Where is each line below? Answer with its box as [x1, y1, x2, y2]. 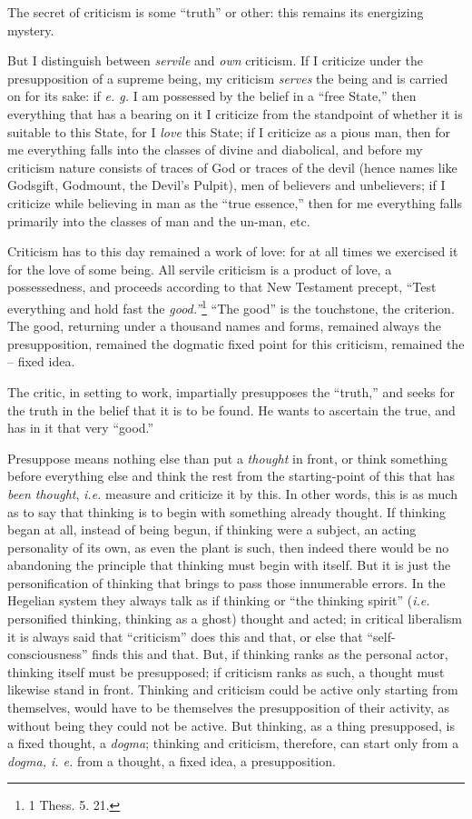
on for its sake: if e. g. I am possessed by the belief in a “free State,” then [7, 86, 417, 105]
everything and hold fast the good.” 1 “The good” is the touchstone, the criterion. [7, 295, 455, 317]
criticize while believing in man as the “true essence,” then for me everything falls [7, 193, 462, 212]
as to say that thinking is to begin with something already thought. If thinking [7, 502, 447, 521]
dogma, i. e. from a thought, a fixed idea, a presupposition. [7, 751, 336, 770]
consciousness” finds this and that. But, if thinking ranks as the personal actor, [7, 644, 448, 664]
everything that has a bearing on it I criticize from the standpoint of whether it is [7, 104, 463, 123]
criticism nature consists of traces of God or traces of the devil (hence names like [7, 157, 457, 176]
